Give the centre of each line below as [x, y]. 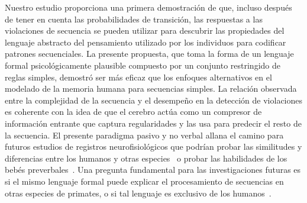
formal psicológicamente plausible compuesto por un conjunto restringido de [143, 65]
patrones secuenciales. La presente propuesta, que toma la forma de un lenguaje [149, 54]
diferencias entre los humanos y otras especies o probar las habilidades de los [146, 158]
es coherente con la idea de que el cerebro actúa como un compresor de [133, 112]
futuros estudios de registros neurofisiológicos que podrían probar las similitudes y [153, 146]
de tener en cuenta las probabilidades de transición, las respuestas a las [134, 19]
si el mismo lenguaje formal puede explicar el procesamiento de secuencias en [144, 181]
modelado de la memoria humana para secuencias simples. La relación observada [151, 88]
